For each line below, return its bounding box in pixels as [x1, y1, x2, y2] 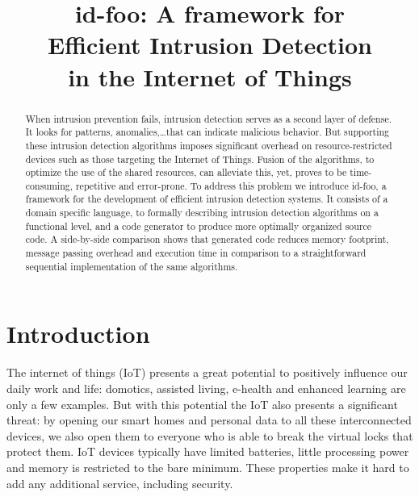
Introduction [6, 317, 150, 350]
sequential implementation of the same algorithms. [25, 259, 238, 273]
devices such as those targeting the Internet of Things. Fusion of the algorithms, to [25, 152, 375, 165]
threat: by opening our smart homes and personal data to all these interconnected [6, 411, 412, 428]
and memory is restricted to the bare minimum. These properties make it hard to [6, 458, 409, 475]
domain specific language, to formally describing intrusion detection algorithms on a [25, 206, 379, 219]
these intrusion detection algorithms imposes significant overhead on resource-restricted [25, 138, 392, 152]
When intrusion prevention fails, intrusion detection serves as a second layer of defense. [25, 111, 392, 125]
